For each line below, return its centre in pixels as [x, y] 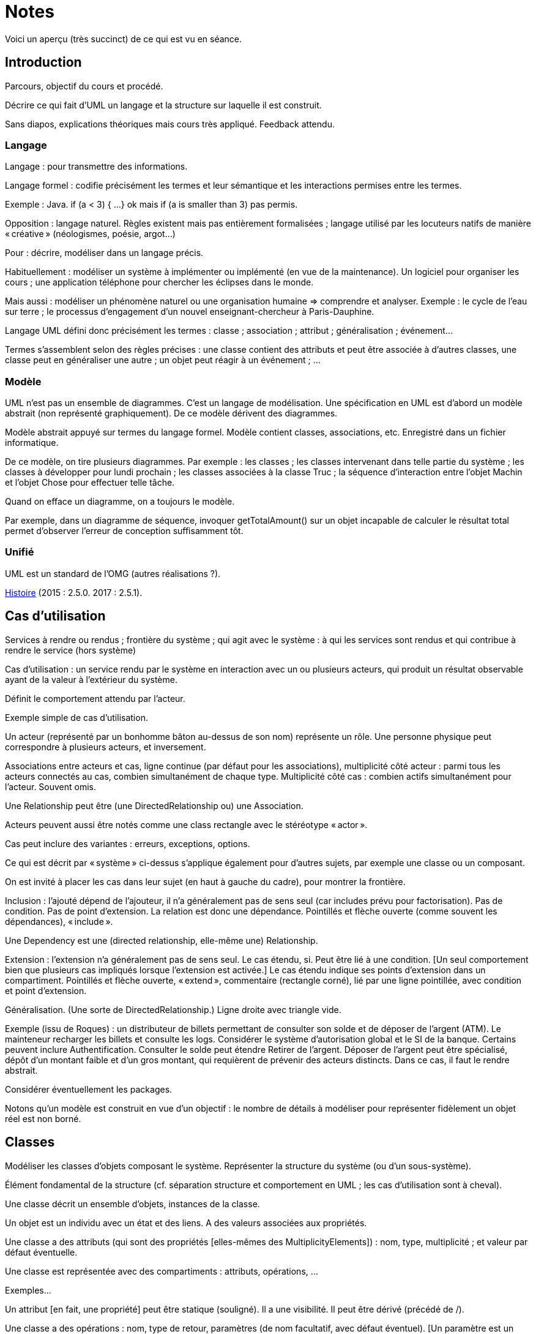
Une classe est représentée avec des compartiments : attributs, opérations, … [162, 1271]
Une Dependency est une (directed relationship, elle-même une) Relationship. [162, 940]
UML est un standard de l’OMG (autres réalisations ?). [113, 573]
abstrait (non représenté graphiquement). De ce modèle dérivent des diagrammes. [171, 413]
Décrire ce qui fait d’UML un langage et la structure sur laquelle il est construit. [163, 105]
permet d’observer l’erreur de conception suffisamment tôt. [124, 531]
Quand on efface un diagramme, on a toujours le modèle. [120, 502]
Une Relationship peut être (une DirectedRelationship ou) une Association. [154, 805]
